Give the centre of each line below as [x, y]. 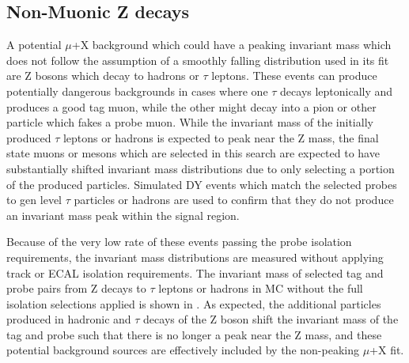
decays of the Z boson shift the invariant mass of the [271, 319]
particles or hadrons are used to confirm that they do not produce [234, 200]
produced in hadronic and [69, 319]
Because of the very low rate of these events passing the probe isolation [179, 242]
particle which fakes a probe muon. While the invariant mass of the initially [190, 122]
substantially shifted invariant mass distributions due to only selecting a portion [201, 168]
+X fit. [387, 350]
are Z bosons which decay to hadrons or [103, 76]
